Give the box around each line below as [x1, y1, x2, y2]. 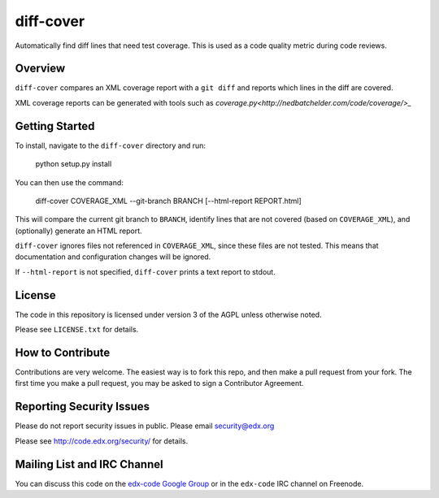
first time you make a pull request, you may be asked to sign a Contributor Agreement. [15, 379, 304, 388]
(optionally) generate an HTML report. [15, 226, 142, 236]
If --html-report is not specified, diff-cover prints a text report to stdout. [15, 266, 276, 276]
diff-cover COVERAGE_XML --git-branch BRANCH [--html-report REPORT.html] [35, 196, 302, 206]
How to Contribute [15, 345, 111, 359]
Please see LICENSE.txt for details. [15, 325, 139, 335]
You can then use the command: [15, 177, 124, 187]
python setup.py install [35, 159, 112, 169]
